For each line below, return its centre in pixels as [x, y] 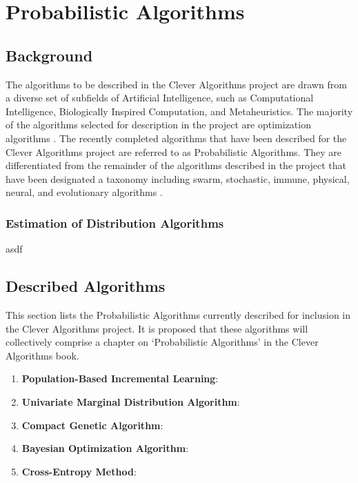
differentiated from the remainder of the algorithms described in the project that [176, 165]
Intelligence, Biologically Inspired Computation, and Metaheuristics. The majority [179, 111]
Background [49, 55]
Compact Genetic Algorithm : [92, 425]
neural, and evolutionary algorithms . [84, 192]
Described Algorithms [86, 286]
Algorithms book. [42, 355]
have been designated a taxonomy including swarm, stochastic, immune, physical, [178, 178]
